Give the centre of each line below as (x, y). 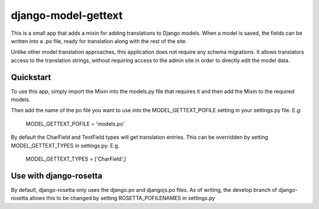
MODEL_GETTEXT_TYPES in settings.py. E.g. (65, 145)
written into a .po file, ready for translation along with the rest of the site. (99, 41)
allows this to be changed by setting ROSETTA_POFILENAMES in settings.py (123, 198)
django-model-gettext (67, 15)
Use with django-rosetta (57, 176)
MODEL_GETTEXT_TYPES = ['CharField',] (76, 159)
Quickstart (31, 77)
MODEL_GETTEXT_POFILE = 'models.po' (75, 123)
